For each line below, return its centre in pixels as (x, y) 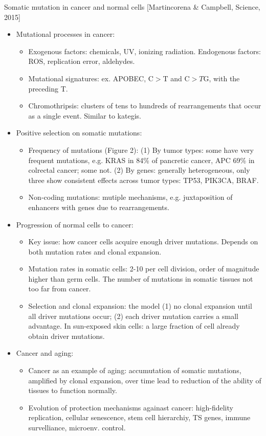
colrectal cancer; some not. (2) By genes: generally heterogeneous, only (139, 170)
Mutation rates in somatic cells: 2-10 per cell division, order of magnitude (144, 269)
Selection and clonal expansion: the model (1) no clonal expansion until (140, 306)
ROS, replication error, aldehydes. (82, 61)
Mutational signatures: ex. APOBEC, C (91, 78)
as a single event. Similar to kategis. (85, 115)
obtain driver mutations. (66, 336)
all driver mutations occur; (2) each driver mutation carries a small (133, 316)
